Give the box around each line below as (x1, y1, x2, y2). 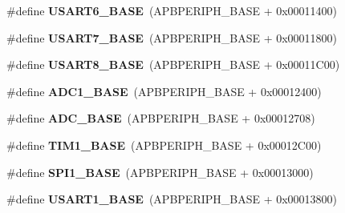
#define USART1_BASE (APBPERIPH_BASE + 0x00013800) (6, 191, 338, 207)
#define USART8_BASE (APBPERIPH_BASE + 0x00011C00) (6, 56, 340, 73)
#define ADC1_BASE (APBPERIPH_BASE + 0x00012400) (6, 82, 322, 99)
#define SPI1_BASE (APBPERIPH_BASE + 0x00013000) (6, 163, 314, 180)
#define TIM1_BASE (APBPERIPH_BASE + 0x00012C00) (6, 136, 322, 153)
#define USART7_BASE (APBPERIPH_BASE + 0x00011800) (6, 29, 338, 46)
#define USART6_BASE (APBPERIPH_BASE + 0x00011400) (6, 2, 338, 18)
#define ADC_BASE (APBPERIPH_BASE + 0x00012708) (6, 110, 315, 127)
